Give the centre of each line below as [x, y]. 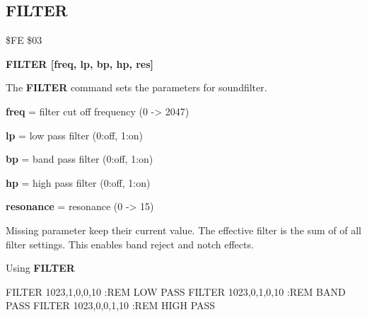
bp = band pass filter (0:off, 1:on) [80, 159]
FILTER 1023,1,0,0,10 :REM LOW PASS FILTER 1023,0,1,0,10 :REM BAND [176, 291]
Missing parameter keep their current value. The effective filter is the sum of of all [183, 230]
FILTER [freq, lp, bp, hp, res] [80, 63]
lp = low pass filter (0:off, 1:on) [75, 135]
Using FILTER [40, 268]
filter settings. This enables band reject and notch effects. [130, 244]
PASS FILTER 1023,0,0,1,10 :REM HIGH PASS [111, 305]
